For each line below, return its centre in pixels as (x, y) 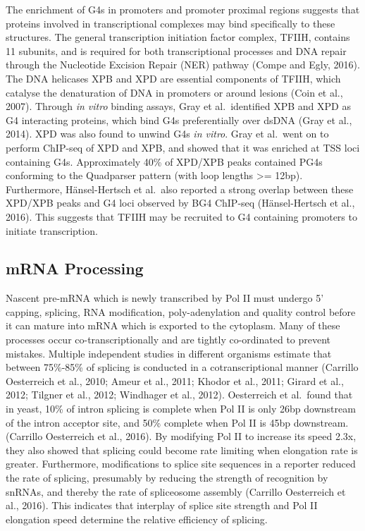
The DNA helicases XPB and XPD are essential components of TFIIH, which (173, 78)
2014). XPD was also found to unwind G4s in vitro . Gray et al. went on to (167, 134)
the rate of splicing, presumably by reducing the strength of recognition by (167, 478)
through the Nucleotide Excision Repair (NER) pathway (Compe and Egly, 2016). (183, 65)
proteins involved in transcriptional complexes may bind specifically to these (171, 23)
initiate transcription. (52, 230)
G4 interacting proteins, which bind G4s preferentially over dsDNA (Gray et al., (179, 120)
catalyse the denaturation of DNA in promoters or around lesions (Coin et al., (174, 92)
